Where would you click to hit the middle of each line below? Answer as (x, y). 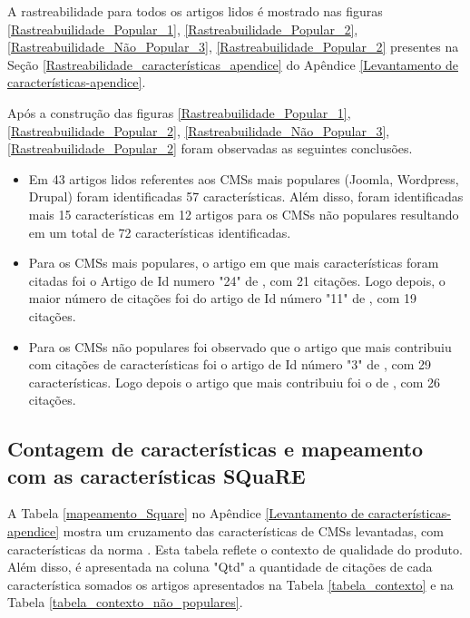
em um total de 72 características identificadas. (160, 232)
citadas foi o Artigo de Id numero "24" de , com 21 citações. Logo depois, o (237, 280)
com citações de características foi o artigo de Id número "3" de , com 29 (230, 364)
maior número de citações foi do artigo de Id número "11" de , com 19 (222, 298)
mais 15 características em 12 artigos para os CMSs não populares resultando (244, 214)
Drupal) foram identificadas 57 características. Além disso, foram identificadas (246, 196)
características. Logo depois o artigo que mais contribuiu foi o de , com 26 (235, 382)
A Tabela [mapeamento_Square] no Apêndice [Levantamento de (186, 513)
